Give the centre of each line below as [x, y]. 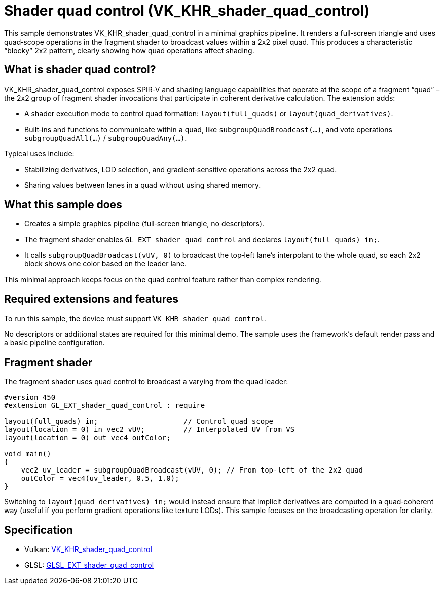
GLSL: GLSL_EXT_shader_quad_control [89, 565]
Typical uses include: [39, 153]
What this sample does [63, 205]
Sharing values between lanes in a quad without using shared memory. [143, 185]
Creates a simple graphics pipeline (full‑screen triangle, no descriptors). [144, 224]
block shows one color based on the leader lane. [106, 264]
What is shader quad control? [80, 70]
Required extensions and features [91, 299]
